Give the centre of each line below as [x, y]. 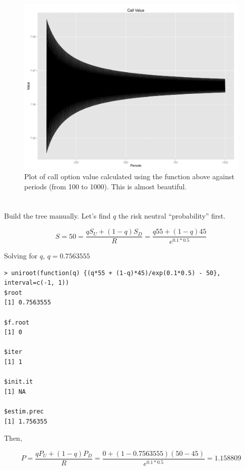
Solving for [21, 256]
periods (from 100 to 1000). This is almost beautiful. [106, 186]
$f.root [17, 322]
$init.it [19, 382]
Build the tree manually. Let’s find [57, 216]
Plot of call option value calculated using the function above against [129, 176]
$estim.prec [24, 411]
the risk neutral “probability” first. [172, 216]
